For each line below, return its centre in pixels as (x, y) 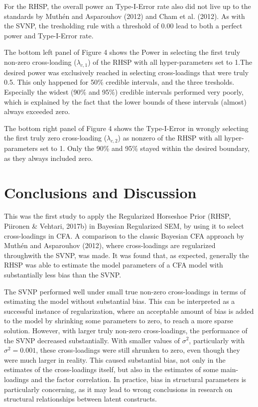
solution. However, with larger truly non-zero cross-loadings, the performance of (126, 330)
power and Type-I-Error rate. (49, 35)
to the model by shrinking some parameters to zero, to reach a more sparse (119, 321)
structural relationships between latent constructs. (80, 399)
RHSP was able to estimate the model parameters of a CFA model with (114, 265)
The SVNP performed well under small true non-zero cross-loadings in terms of (125, 291)
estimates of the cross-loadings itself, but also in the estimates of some (111, 369)
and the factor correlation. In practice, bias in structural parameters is (139, 379)
